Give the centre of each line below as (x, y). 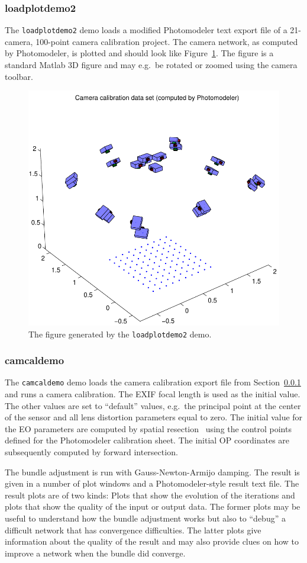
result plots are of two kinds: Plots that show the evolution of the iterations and (150, 495)
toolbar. (19, 76)
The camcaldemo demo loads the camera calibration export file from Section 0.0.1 (153, 382)
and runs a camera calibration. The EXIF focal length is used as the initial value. (153, 394)
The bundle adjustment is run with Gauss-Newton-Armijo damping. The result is (152, 472)
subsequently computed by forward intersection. (91, 452)
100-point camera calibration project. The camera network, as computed (167, 41)
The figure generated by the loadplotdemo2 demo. (120, 334)
